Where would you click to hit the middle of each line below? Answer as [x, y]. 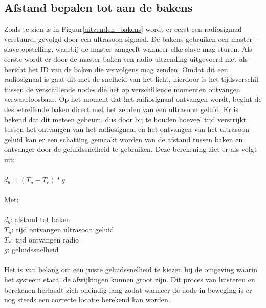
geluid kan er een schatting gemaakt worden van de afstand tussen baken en [124, 139]
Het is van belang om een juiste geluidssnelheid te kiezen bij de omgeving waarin [131, 269]
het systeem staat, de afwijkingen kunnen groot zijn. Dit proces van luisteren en [130, 280]
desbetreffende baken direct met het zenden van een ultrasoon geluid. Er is [121, 109]
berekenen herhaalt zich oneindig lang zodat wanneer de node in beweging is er [128, 289]
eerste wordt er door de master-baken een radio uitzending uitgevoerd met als [126, 59]
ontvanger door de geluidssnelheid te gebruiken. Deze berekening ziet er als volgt [131, 149]
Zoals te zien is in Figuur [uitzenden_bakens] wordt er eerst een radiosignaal [123, 29]
